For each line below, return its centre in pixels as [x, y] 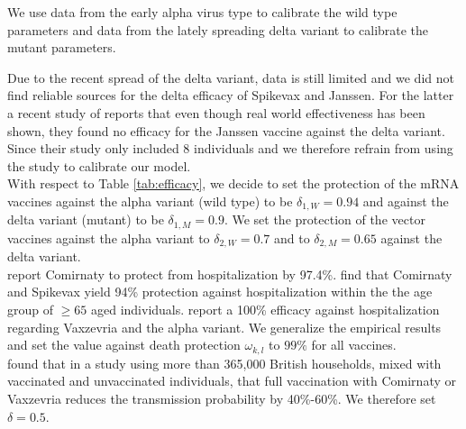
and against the [406, 201]
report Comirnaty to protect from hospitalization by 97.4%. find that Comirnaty [230, 274]
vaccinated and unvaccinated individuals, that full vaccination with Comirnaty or [232, 381]
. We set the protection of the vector [324, 219]
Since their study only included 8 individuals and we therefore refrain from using [230, 148]
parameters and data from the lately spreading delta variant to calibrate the [218, 29]
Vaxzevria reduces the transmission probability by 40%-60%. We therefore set [222, 398]
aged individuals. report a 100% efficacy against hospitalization [265, 310]
